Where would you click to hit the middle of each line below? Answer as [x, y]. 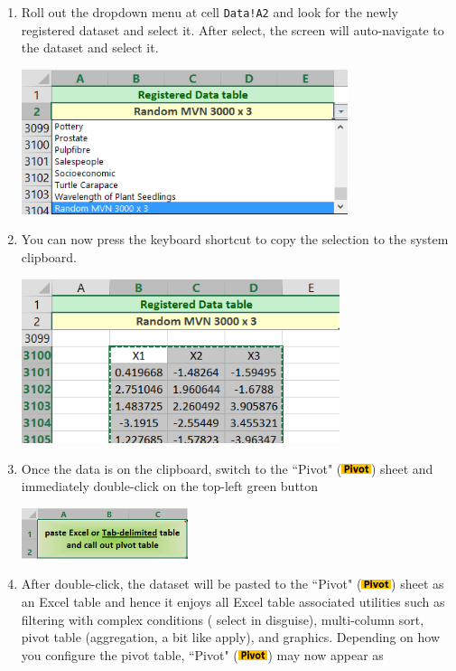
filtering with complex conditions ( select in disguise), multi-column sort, [223, 619]
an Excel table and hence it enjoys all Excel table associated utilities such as [233, 601]
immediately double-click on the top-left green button [170, 486]
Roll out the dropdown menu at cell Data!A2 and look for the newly [209, 12]
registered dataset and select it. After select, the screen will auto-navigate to [233, 29]
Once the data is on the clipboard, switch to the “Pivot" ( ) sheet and [227, 468]
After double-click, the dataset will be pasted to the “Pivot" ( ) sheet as [233, 584]
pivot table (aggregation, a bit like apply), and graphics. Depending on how [230, 637]
